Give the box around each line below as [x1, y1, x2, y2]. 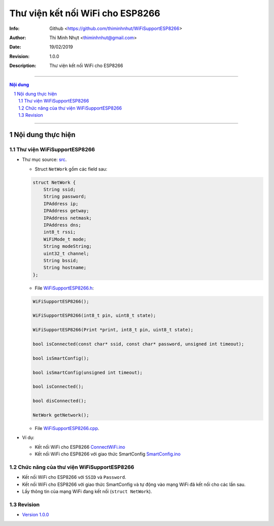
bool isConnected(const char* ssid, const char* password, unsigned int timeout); [32, 341, 245, 347]
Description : [9, 62, 37, 69]
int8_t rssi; [43, 229, 76, 235]
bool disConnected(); [32, 398, 87, 404]
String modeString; [43, 244, 92, 249]
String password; [43, 193, 87, 200]
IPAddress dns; [43, 222, 81, 228]
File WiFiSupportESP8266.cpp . [35, 425, 99, 431]
